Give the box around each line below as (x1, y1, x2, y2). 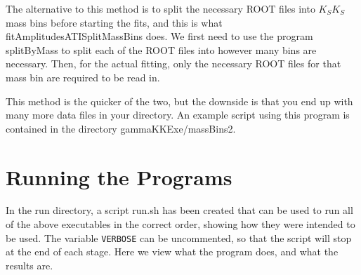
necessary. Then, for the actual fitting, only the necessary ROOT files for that (6, 56, 341, 71)
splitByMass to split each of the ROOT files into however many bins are (6, 42, 317, 57)
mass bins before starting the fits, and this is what (6, 15, 223, 29)
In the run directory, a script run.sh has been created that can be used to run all (6, 203, 353, 217)
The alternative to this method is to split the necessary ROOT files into (6, 1, 315, 15)
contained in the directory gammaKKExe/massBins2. (6, 121, 236, 135)
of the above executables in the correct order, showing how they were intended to (6, 217, 355, 232)
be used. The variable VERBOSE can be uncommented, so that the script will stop (6, 230, 352, 245)
